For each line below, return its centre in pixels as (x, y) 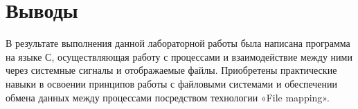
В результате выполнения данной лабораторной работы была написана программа (178, 43)
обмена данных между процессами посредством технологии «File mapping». (168, 97)
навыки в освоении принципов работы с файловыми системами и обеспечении (171, 83)
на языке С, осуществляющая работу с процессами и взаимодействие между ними (179, 56)
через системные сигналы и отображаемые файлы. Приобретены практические (171, 70)
